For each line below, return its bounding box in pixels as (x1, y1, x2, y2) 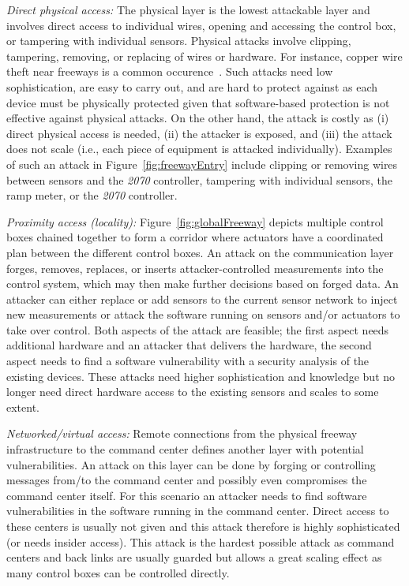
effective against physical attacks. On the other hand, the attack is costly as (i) (6, 110, 389, 126)
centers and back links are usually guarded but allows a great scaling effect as (6, 549, 382, 565)
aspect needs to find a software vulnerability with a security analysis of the (6, 353, 370, 369)
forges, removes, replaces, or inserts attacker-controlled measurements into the (6, 259, 384, 276)
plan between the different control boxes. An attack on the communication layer (6, 244, 394, 260)
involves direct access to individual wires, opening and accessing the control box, (6, 17, 396, 33)
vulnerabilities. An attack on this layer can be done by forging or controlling (6, 456, 376, 472)
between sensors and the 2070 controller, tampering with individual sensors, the (6, 171, 392, 188)
